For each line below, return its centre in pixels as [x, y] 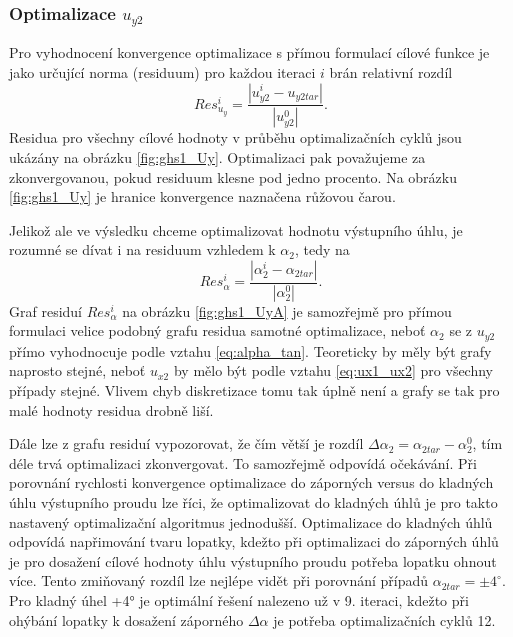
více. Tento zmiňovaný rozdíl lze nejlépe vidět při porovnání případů [219, 580]
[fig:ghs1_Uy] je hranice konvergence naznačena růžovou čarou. [202, 196]
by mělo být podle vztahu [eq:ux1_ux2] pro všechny [333, 370]
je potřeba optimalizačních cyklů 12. [384, 619]
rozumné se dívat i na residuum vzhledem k [142, 249]
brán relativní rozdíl [391, 71]
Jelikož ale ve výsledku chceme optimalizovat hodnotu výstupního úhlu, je [236, 229]
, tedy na [322, 249]
